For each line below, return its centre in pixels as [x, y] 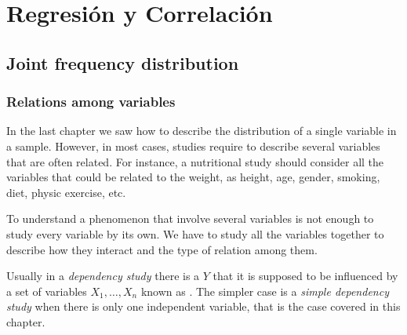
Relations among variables [91, 102]
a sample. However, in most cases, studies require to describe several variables [193, 146]
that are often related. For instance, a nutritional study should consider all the [195, 161]
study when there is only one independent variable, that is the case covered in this [203, 306]
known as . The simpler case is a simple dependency [265, 291]
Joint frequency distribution [123, 62]
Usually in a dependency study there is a [103, 276]
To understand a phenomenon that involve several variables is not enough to [190, 218]
